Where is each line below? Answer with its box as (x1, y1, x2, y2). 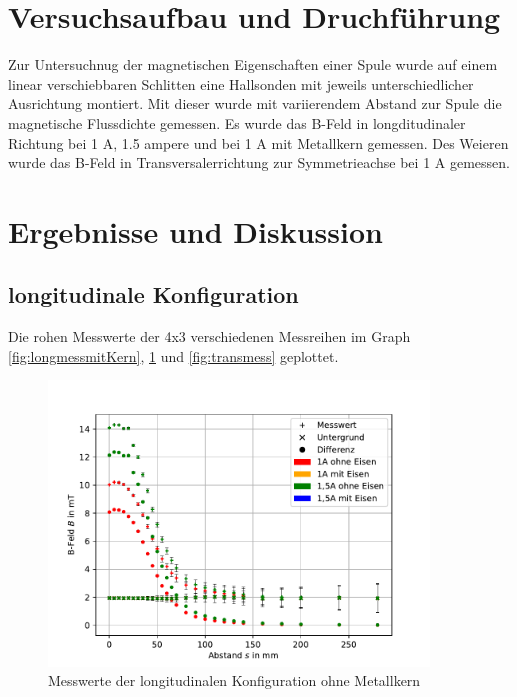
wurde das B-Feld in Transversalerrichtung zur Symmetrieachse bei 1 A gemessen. (8, 152, 510, 173)
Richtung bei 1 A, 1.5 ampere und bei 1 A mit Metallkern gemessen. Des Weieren (8, 132, 509, 153)
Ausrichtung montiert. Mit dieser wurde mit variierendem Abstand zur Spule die (8, 93, 502, 114)
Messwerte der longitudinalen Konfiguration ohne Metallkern (48, 670, 421, 691)
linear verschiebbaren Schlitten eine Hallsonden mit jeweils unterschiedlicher (8, 73, 474, 94)
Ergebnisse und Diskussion (8, 210, 383, 251)
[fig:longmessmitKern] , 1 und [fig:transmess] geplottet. (8, 345, 339, 366)
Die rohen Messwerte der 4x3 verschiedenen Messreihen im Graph (8, 326, 411, 347)
